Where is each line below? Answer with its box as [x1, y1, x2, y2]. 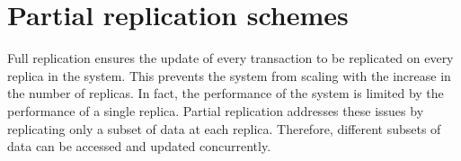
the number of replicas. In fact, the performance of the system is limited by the [7, 84, 444, 103]
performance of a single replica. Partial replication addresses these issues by [7, 101, 424, 120]
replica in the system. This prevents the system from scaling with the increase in [7, 66, 451, 85]
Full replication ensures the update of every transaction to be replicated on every [7, 49, 454, 67]
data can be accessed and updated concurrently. [7, 137, 271, 156]
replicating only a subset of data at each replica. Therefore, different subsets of [7, 119, 441, 138]
